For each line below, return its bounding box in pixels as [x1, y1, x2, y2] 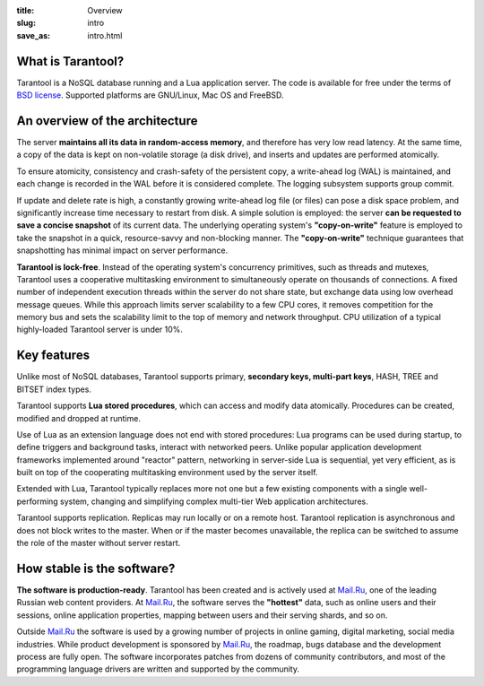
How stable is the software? [16, 560, 176, 576]
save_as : [16, 30, 51, 40]
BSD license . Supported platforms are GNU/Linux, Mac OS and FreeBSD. [16, 90, 284, 100]
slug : [16, 18, 36, 29]
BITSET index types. [16, 384, 91, 395]
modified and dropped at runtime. [16, 412, 141, 423]
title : [16, 5, 35, 15]
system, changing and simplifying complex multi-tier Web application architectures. [59, 496, 368, 507]
